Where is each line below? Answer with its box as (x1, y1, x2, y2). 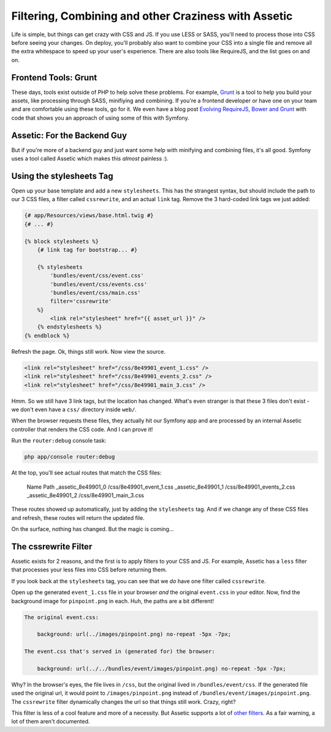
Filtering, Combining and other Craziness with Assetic (11, 9, 293, 23)
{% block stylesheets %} (24, 238, 99, 245)
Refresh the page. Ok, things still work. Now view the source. (11, 348, 165, 355)
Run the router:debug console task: (11, 437, 107, 444)
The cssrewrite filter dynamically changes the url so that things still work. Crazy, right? (11, 698, 236, 705)
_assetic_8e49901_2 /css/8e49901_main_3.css (26, 491, 144, 499)
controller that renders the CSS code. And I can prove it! (11, 425, 153, 433)
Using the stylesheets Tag (11, 170, 113, 181)
